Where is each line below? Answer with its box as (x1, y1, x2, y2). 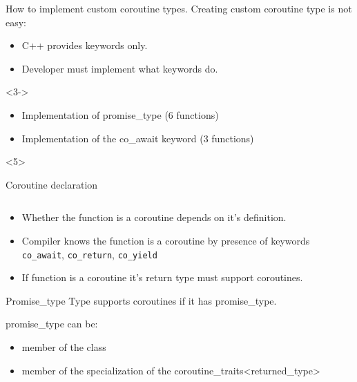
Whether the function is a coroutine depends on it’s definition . (21, 210, 287, 225)
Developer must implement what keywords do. (21, 61, 218, 75)
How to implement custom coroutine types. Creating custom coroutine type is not (6, 1, 352, 15)
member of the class (21, 339, 106, 354)
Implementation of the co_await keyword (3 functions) (21, 131, 254, 145)
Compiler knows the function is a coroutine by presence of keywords (21, 233, 310, 247)
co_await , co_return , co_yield (21, 247, 157, 261)
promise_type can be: (6, 316, 98, 331)
